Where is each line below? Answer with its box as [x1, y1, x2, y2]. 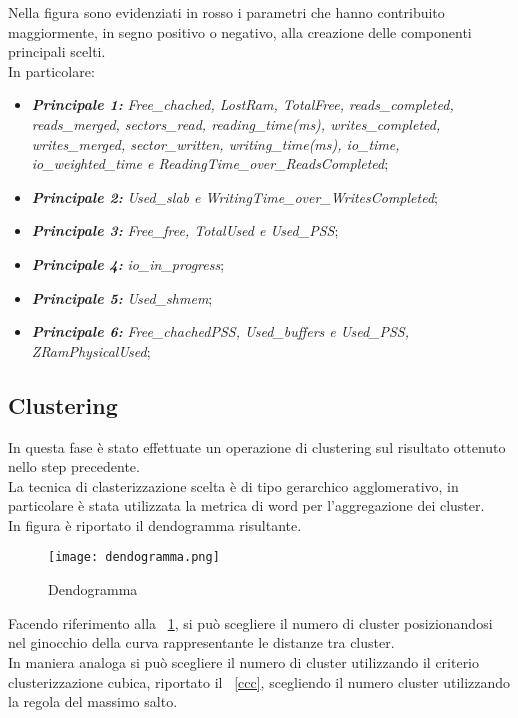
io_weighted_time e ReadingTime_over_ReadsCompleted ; [31, 153, 389, 174]
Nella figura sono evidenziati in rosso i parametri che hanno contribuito [8, 2, 445, 22]
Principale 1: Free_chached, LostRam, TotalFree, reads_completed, [31, 94, 454, 115]
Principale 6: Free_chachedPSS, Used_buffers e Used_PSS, [31, 321, 410, 342]
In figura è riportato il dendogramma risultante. [8, 514, 302, 535]
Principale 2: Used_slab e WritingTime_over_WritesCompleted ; [31, 186, 438, 207]
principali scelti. [8, 41, 106, 62]
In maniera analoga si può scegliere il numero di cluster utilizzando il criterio [8, 651, 480, 672]
